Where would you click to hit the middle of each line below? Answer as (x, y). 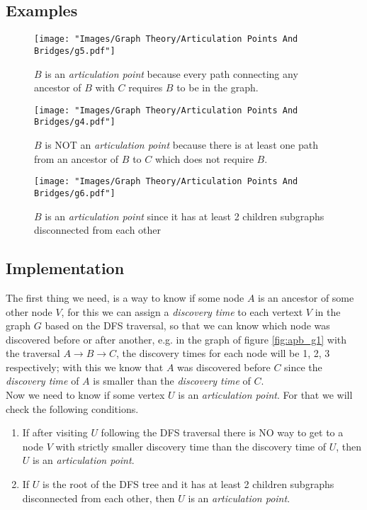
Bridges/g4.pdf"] (75, 122)
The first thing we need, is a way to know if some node (125, 297)
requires (146, 87)
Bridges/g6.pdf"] (75, 193)
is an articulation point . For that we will (265, 395)
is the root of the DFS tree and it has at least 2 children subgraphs (188, 484)
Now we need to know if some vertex (85, 395)
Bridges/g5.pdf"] (75, 51)
